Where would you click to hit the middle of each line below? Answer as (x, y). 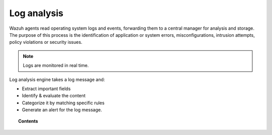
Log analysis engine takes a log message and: (57, 79)
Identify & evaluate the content (54, 96)
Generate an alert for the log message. (62, 110)
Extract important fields (46, 89)
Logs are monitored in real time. (56, 65)
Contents (28, 121)
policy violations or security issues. (46, 42)
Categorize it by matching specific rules (63, 103)
